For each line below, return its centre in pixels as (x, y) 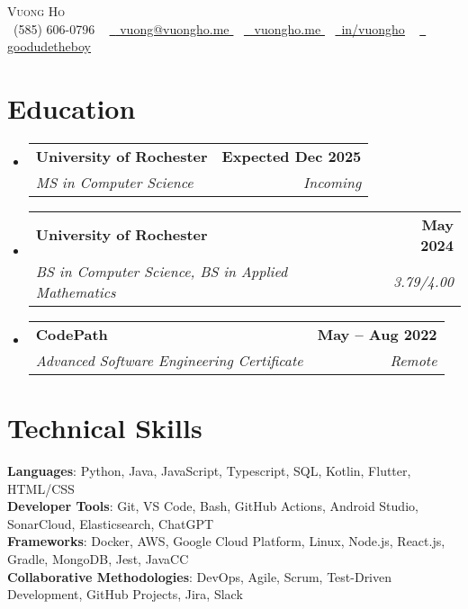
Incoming (333, 182)
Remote (414, 360)
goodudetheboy (49, 46)
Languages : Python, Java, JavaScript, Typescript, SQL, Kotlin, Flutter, (209, 471)
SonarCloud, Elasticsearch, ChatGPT (111, 523)
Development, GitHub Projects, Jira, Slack (125, 594)
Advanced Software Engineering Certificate (169, 360)
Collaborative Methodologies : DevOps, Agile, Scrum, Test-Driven (200, 576)
